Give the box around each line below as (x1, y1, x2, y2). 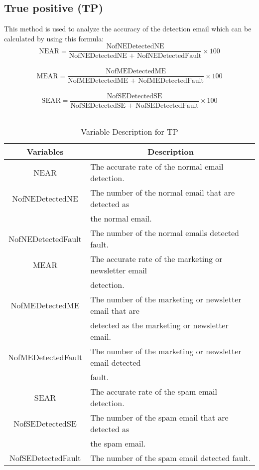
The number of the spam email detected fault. (90, 452, 251, 464)
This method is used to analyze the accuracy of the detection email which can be (4, 23, 252, 34)
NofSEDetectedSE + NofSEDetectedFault (70, 102, 199, 109)
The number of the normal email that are (90, 187, 235, 199)
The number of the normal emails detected (90, 227, 239, 239)
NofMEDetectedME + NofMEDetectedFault (68, 77, 204, 85)
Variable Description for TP (81, 126, 178, 138)
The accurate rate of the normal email (90, 161, 224, 173)
